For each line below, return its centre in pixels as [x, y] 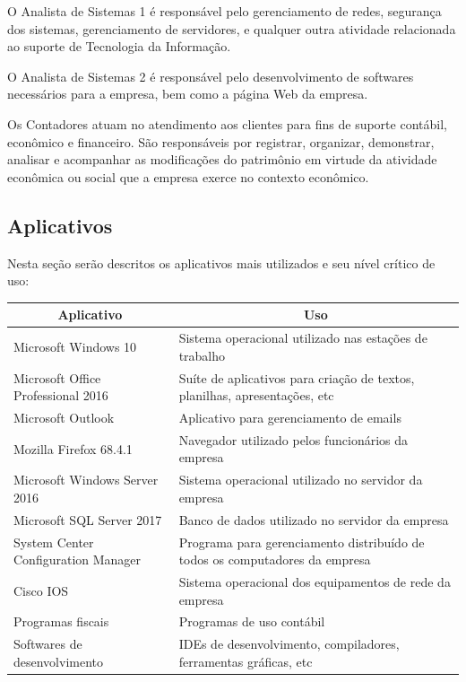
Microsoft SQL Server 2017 [88, 519]
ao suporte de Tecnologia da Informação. [119, 46]
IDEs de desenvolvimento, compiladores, [289, 644]
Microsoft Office [57, 377]
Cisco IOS [41, 590]
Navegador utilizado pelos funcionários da [293, 439]
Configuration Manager [78, 560]
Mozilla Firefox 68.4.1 [73, 448]
